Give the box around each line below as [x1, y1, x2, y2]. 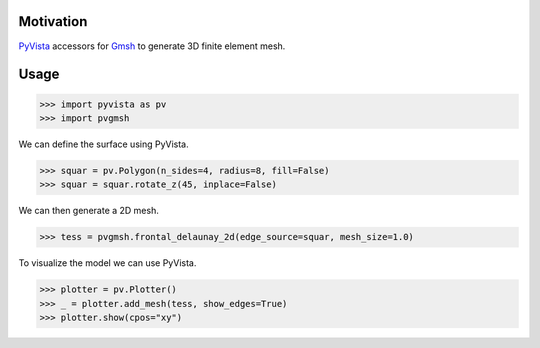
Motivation [18, 13, 88, 30]
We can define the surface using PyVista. [18, 138, 189, 150]
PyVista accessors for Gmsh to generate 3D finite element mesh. [18, 40, 286, 52]
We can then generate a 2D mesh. [18, 205, 159, 217]
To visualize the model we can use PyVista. [18, 257, 197, 269]
